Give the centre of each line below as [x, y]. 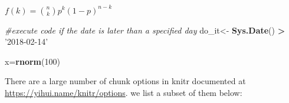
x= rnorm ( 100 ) [32, 61]
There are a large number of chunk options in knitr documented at [125, 81]
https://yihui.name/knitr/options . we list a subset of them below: [124, 92]
